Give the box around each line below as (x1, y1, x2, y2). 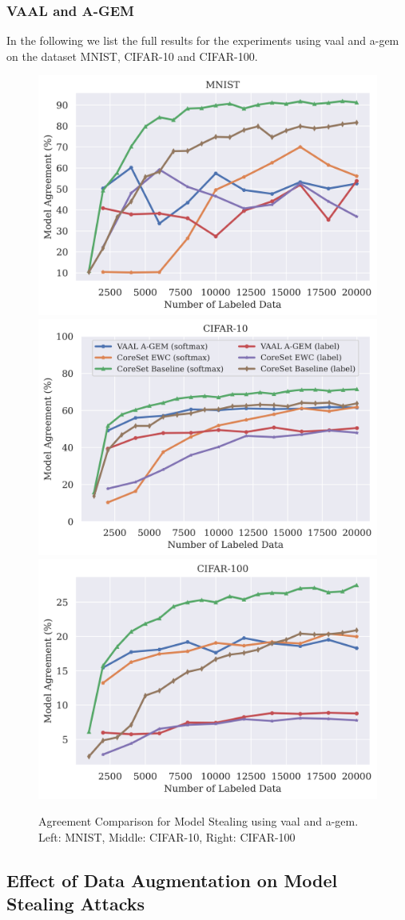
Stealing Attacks (6, 891, 145, 916)
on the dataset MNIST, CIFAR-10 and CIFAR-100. (6, 47, 258, 64)
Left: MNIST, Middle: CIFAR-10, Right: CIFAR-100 (38, 828, 296, 845)
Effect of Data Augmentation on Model (6, 867, 338, 892)
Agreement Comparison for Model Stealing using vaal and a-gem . (38, 813, 359, 830)
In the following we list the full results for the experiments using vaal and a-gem (6, 32, 399, 49)
